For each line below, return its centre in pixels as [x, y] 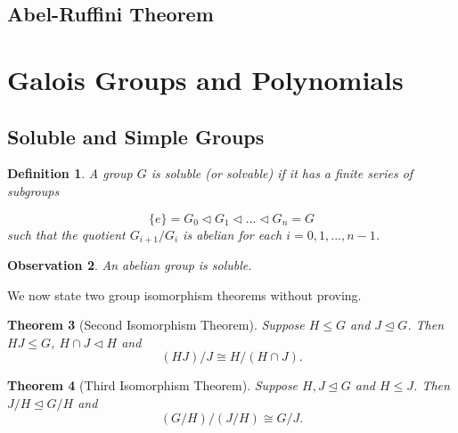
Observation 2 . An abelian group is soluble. [130, 265]
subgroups [33, 190]
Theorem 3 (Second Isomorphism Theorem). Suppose [156, 325]
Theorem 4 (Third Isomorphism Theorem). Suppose [153, 385]
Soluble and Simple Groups [136, 136]
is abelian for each [233, 234]
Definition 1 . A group [70, 173]
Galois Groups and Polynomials [205, 79]
